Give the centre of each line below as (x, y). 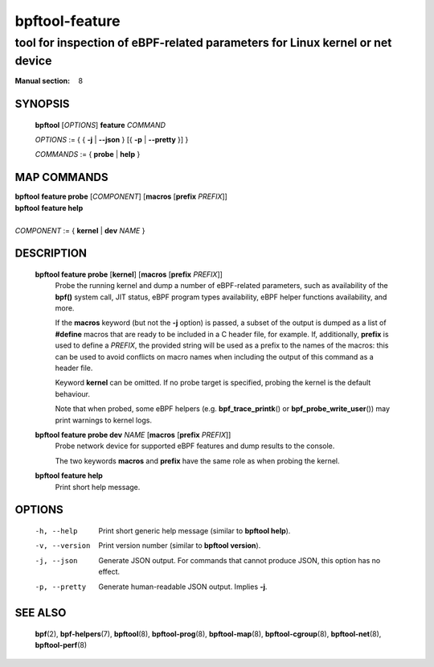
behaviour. (73, 393)
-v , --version (63, 546)
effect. (109, 572)
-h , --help (56, 531)
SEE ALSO (41, 613)
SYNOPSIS (42, 104)
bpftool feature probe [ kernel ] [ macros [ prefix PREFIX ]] (129, 274)
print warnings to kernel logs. (104, 420)
